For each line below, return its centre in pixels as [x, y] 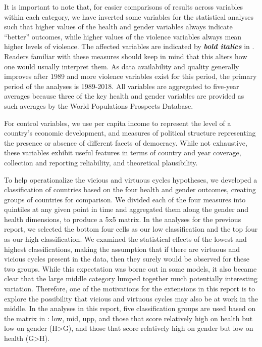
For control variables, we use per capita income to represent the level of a [118, 123]
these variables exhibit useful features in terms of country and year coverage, [123, 153]
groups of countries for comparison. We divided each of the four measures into [125, 199]
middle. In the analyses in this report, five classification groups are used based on [130, 308]
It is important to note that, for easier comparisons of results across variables [124, 7]
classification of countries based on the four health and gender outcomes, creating [130, 189]
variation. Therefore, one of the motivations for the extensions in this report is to [130, 289]
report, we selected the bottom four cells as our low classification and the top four [131, 229]
